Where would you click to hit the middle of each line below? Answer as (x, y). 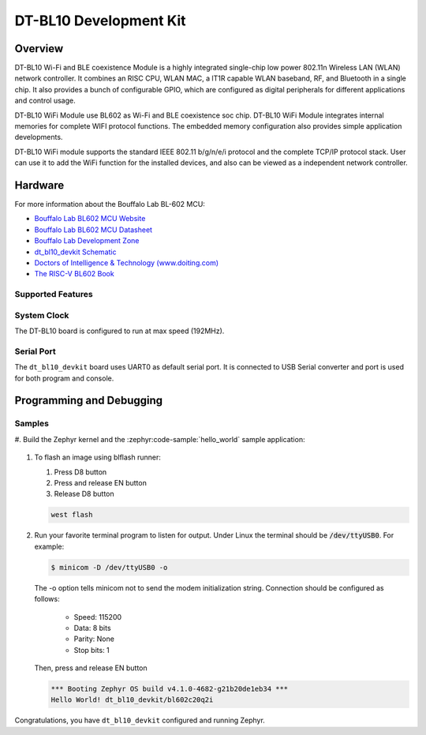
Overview (39, 49)
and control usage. (45, 101)
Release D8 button (84, 494)
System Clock (42, 315)
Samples (32, 424)
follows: (47, 599)
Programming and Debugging (89, 401)
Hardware (39, 185)
